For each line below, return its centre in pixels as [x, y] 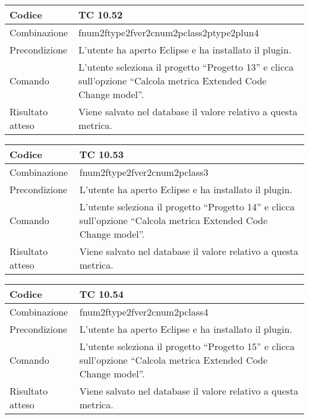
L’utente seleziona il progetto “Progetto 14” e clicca [187, 207]
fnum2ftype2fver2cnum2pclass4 [144, 312]
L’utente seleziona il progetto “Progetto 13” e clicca [186, 67]
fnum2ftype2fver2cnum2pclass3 [144, 172]
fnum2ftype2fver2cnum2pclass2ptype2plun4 [169, 32]
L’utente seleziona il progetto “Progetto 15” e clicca [187, 346]
